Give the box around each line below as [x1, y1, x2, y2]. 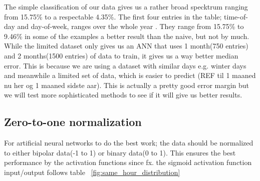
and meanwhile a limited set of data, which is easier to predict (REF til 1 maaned [4, 70, 256, 80]
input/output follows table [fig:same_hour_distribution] [4, 166, 180, 177]
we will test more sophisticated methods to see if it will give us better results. [4, 89, 242, 100]
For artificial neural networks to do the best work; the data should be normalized [4, 137, 253, 148]
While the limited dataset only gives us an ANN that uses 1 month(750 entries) [4, 40, 248, 51]
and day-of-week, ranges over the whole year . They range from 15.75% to [17, 21, 244, 31]
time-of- [224, 11, 248, 21]
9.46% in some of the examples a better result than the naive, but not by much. [4, 30, 249, 41]
